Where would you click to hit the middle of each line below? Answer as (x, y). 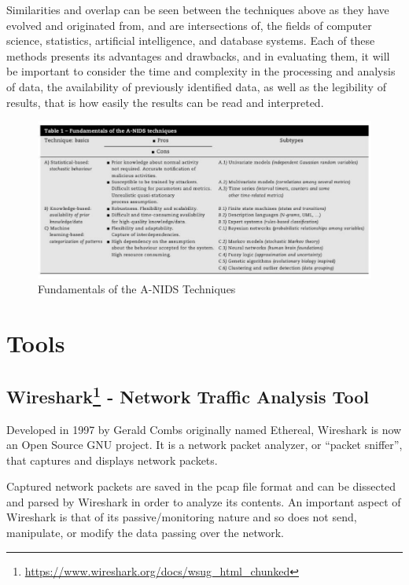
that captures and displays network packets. (112, 460)
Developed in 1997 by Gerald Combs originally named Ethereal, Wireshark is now (204, 429)
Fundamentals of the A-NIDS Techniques (137, 289)
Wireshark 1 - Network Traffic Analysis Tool (188, 394)
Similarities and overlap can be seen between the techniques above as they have (198, 9)
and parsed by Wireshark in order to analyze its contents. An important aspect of (204, 501)
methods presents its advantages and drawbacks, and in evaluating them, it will (198, 55)
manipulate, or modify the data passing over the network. (146, 533)
